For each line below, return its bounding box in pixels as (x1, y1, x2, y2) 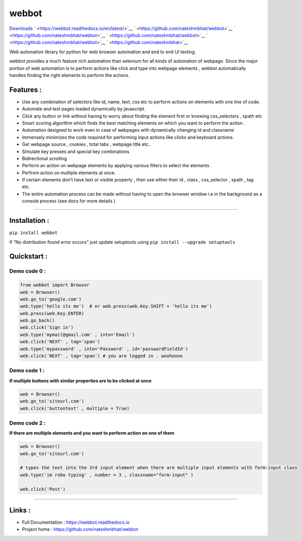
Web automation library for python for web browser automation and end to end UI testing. (9, 49, 196, 55)
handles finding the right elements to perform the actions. (9, 72, 130, 78)
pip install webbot (9, 230, 58, 236)
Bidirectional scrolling (22, 155, 67, 162)
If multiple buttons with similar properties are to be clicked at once (9, 377, 152, 383)
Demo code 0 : (9, 267, 46, 275)
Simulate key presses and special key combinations (22, 148, 130, 154)
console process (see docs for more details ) (22, 198, 116, 204)
